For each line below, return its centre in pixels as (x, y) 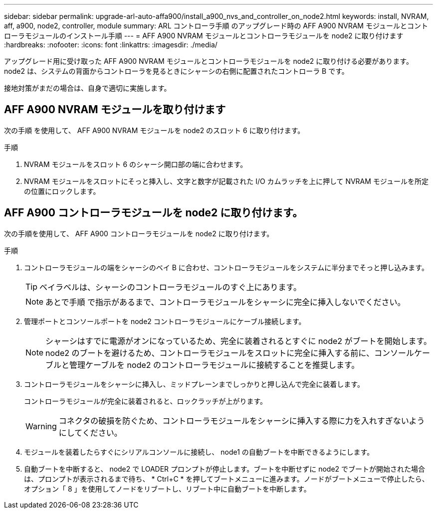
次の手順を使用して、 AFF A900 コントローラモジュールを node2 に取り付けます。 (139, 233)
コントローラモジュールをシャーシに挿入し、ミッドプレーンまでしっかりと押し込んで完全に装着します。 (194, 384)
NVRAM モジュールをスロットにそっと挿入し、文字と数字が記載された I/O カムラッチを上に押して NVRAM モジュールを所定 (226, 181)
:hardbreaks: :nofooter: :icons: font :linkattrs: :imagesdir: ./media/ (111, 45)
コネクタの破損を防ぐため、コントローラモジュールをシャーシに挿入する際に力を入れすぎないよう (242, 421)
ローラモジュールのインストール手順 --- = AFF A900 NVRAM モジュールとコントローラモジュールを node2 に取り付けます (204, 36)
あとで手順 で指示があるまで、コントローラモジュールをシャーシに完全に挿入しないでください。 (225, 302)
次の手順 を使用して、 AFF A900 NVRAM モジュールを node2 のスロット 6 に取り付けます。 (154, 130)
